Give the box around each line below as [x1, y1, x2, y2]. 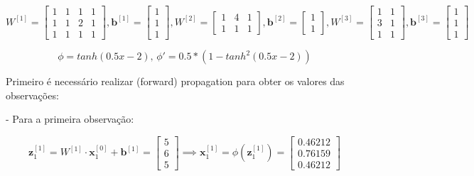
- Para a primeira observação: [6, 111, 134, 126]
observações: [6, 87, 59, 102]
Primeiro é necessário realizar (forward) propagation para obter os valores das [6, 74, 345, 89]
